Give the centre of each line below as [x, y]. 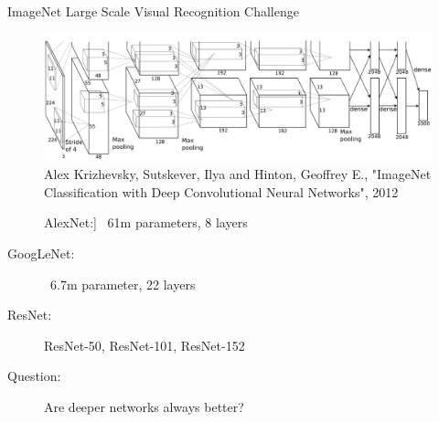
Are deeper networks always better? [144, 406]
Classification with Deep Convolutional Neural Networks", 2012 [221, 191]
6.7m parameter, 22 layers [123, 284]
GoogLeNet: [41, 253]
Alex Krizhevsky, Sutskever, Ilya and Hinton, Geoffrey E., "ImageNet [238, 174]
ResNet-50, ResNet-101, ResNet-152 [145, 345]
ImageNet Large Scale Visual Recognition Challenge [153, 11]
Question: [34, 376]
